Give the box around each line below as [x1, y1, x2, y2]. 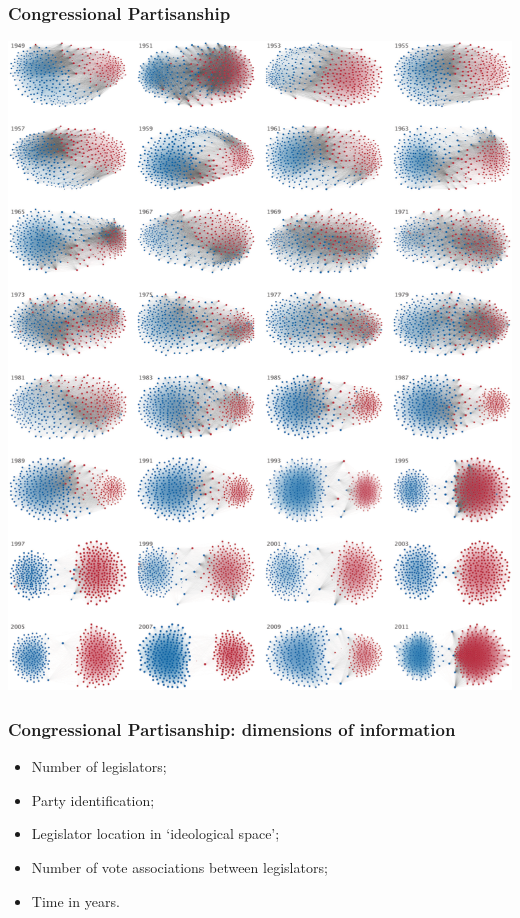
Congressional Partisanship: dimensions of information [8, 716, 456, 741]
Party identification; [31, 789, 155, 810]
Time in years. [31, 890, 120, 911]
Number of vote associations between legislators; [31, 856, 328, 877]
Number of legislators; [31, 756, 167, 777]
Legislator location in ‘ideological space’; [31, 823, 280, 844]
